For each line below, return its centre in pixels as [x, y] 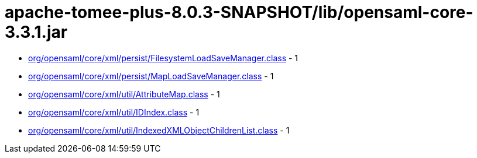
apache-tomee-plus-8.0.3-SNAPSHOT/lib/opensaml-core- [239, 12]
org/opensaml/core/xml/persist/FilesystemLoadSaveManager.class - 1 [163, 58]
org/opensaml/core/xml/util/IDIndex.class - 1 [114, 112]
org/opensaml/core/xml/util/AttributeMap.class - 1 [124, 94]
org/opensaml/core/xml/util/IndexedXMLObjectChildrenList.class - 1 [159, 130]
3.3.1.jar [36, 32]
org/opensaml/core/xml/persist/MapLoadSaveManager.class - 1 [151, 76]
